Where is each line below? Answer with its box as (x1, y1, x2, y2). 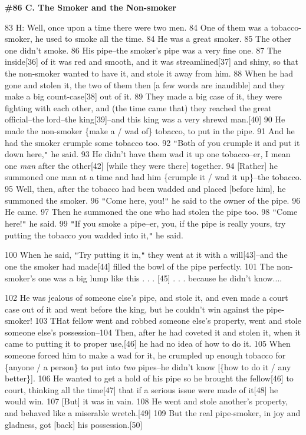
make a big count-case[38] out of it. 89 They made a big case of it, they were (5, 90, 282, 102)
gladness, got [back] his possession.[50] (5, 418, 143, 430)
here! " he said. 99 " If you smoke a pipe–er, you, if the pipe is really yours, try (5, 217, 286, 229)
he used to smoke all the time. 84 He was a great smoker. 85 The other (35, 32, 291, 45)
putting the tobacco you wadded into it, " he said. (5, 228, 183, 241)
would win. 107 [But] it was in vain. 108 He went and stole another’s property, (5, 395, 288, 407)
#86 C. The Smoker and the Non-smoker (5, 1, 176, 13)
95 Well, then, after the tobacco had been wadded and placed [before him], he (5, 182, 286, 195)
